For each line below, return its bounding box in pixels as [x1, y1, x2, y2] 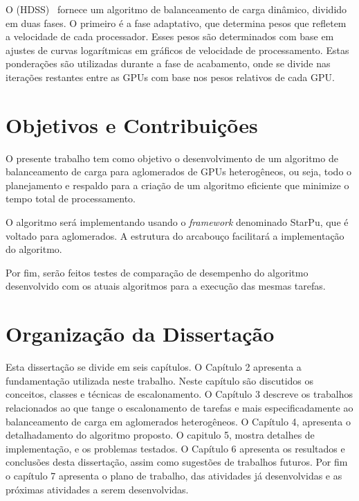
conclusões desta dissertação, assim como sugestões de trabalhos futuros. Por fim [6, 455, 348, 469]
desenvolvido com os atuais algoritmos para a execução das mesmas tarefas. [6, 279, 326, 293]
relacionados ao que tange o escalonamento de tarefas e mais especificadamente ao [6, 400, 353, 414]
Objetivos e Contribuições [6, 110, 258, 139]
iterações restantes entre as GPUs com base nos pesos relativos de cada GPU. [6, 69, 335, 84]
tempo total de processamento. [6, 191, 136, 206]
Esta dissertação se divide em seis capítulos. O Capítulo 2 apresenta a [6, 360, 302, 374]
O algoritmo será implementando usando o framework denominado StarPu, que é [6, 215, 349, 229]
